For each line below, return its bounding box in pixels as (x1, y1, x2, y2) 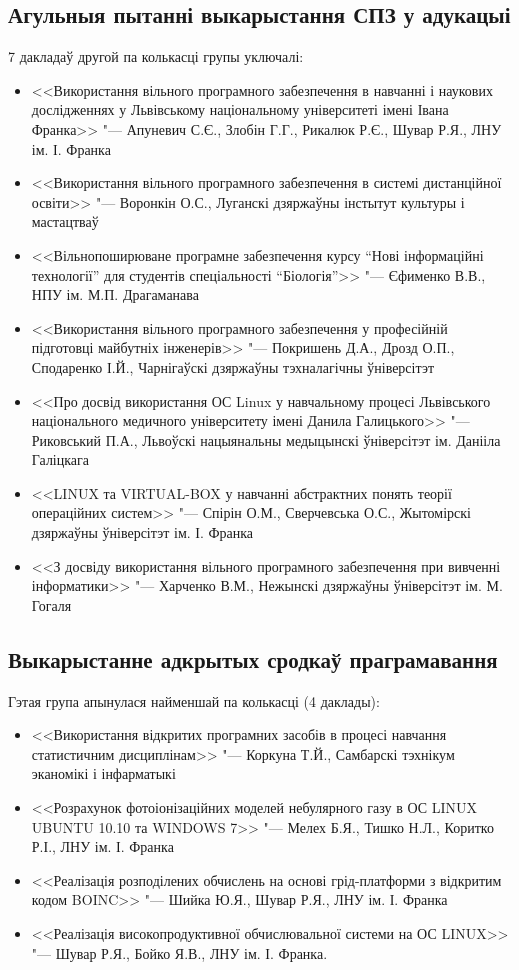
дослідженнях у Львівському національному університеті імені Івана (31, 99, 449, 120)
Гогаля (31, 594, 72, 615)
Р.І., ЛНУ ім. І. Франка (31, 836, 174, 857)
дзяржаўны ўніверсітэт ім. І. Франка (31, 522, 254, 543)
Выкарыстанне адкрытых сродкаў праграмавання (8, 643, 498, 674)
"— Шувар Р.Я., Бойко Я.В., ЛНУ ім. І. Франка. (31, 942, 328, 963)
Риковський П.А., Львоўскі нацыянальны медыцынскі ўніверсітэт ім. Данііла (31, 429, 501, 450)
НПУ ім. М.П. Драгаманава (31, 284, 199, 305)
